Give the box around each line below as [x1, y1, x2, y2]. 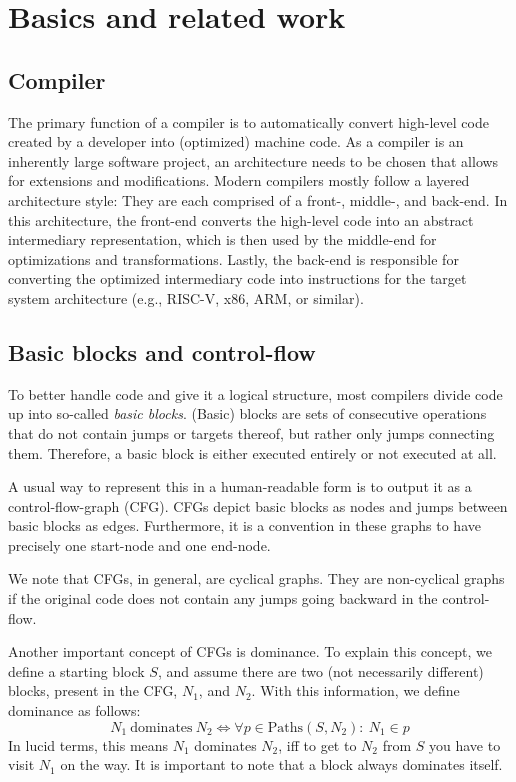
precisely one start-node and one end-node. [8, 534, 271, 555]
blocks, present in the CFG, [8, 680, 178, 701]
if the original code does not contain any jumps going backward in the [8, 588, 438, 609]
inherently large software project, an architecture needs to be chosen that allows [8, 150, 499, 171]
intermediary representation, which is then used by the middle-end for [8, 229, 437, 250]
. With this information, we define [251, 680, 460, 701]
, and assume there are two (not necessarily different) [157, 660, 484, 681]
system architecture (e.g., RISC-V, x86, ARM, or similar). [8, 287, 364, 308]
